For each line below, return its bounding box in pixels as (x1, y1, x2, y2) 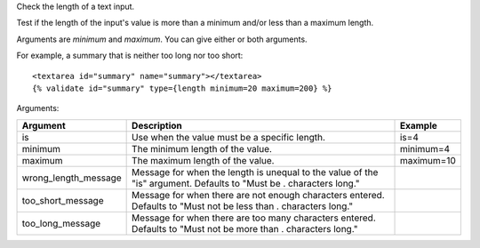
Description (132, 119, 182, 132)
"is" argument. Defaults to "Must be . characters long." (132, 177, 360, 189)
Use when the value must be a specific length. (132, 131, 326, 143)
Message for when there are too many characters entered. (132, 212, 377, 224)
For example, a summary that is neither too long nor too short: (16, 50, 244, 61)
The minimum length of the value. (132, 142, 273, 155)
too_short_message (21, 194, 104, 206)
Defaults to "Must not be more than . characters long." (132, 222, 358, 235)
